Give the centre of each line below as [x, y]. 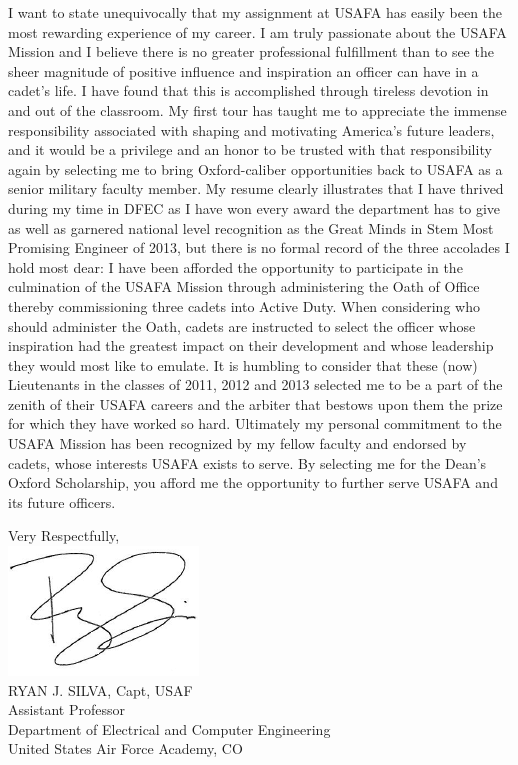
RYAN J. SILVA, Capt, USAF [100, 689]
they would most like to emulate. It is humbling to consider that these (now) [243, 364]
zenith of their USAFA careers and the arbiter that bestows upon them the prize [255, 403]
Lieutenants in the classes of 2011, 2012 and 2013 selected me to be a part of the [255, 384]
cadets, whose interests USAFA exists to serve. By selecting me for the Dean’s [247, 462]
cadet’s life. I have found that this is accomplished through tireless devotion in [248, 90]
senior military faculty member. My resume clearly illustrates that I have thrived [256, 188]
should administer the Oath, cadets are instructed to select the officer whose [242, 325]
